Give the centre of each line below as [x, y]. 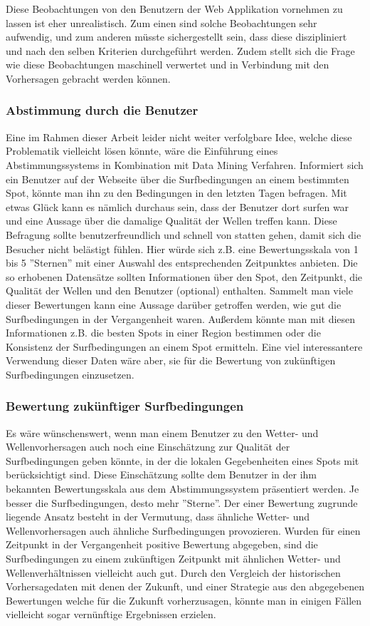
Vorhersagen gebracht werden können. [88, 78]
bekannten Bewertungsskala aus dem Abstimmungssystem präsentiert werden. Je [183, 489]
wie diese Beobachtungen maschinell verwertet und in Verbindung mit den [168, 65]
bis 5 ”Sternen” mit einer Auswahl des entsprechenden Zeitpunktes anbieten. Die [182, 263]
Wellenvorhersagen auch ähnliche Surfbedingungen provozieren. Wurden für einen [183, 530]
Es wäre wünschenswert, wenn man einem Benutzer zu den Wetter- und [162, 432]
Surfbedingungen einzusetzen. [70, 374]
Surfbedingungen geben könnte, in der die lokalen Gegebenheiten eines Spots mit [183, 460]
